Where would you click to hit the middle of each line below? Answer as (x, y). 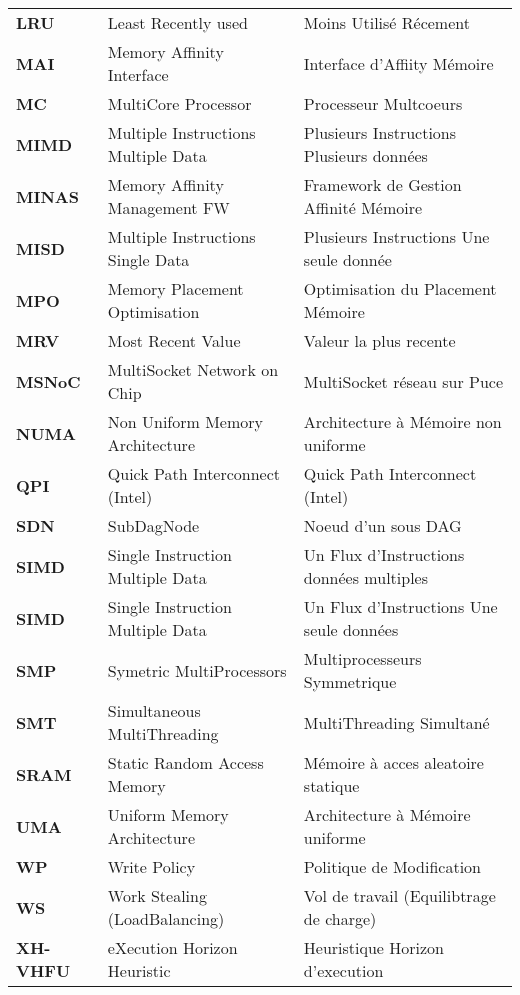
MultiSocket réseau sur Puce (403, 381)
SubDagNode (153, 525)
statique (331, 785)
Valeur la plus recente (379, 340)
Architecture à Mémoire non (402, 421)
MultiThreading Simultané (396, 722)
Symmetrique (350, 681)
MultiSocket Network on (193, 369)
